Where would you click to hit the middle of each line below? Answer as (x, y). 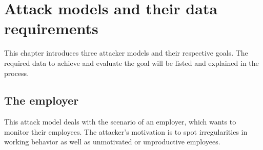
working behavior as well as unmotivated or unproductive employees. (112, 142)
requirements (51, 28)
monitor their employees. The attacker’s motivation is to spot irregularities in (126, 131)
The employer (42, 100)
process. (17, 73)
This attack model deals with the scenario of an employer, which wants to (120, 122)
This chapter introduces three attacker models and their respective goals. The (126, 53)
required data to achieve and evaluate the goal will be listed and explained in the (131, 62)
